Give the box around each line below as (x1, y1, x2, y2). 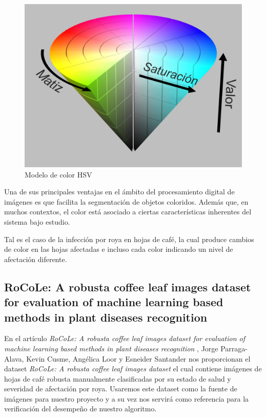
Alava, (4, 353, 24, 364)
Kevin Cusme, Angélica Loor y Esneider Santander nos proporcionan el (26, 353, 251, 364)
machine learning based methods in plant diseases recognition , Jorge (4, 343, 218, 353)
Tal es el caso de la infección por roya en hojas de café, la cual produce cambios (4, 233, 254, 244)
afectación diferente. (4, 253, 67, 264)
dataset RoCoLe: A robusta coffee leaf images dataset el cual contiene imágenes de (4, 363, 262, 374)
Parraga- (220, 343, 248, 353)
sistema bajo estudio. (4, 216, 70, 227)
